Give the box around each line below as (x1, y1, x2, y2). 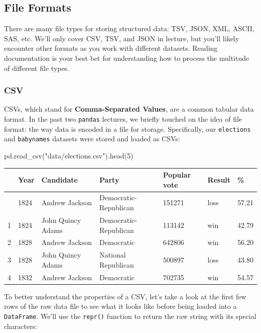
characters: (4, 320, 37, 331)
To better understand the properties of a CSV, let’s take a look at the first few (4, 291, 246, 301)
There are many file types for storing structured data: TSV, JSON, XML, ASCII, (4, 23, 254, 34)
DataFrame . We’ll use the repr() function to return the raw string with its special (4, 310, 256, 321)
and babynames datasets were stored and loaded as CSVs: (4, 133, 180, 144)
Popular (163, 170, 191, 180)
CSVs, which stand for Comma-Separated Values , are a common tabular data (4, 104, 254, 114)
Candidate (41, 174, 78, 185)
